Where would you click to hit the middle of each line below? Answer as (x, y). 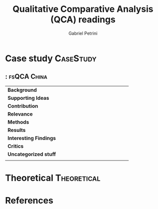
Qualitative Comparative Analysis (83, 9)
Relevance (20, 114)
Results (17, 130)
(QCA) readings (83, 20)
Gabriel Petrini (83, 33)
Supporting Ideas (28, 98)
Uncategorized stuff (32, 154)
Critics (16, 146)
